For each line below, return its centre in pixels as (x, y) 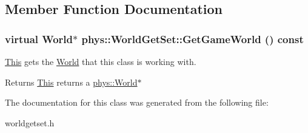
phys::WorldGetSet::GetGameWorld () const (192, 39)
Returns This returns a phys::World (71, 82)
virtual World (39, 39)
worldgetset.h (30, 122)
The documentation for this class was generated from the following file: (137, 102)
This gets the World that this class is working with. (101, 61)
